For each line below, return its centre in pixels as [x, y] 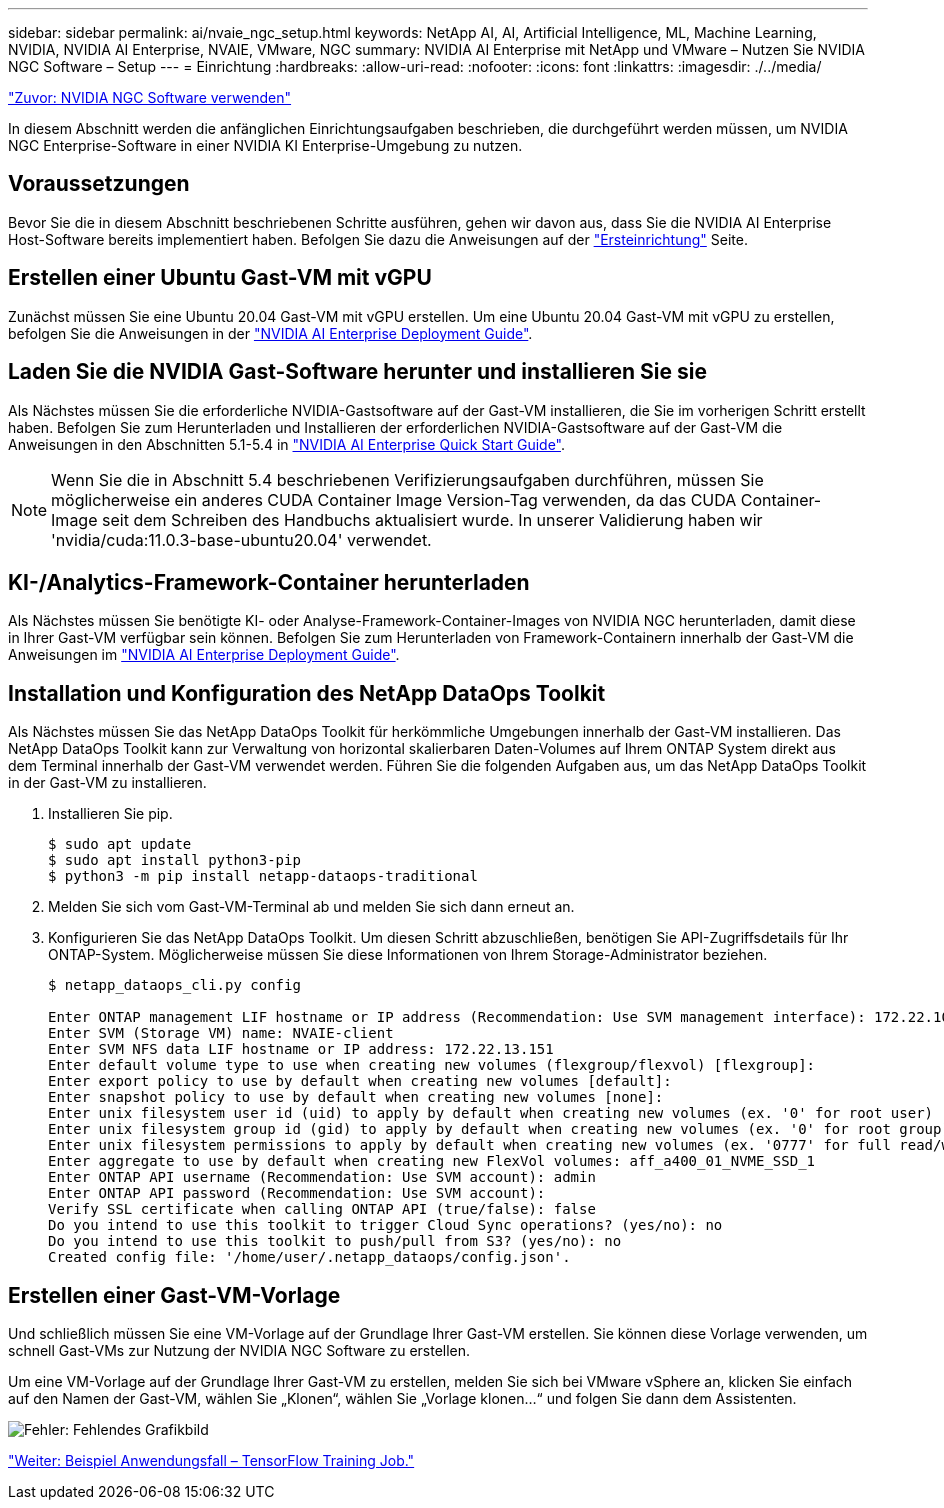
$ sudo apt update [120, 844]
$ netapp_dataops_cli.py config [174, 985]
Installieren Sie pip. [110, 814]
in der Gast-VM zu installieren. [107, 783]
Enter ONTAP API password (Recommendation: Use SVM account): [297, 1193]
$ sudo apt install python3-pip [174, 860]
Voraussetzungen [99, 184]
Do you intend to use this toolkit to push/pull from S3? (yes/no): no [335, 1241]
